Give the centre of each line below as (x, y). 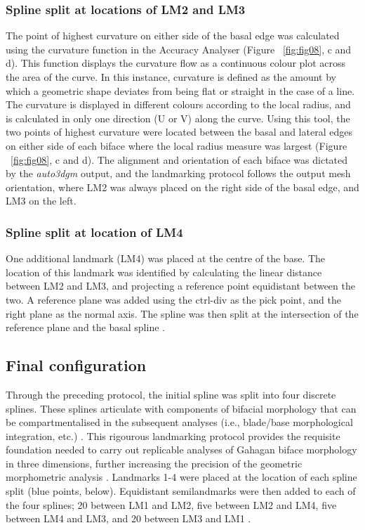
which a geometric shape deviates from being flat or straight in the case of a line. (180, 90)
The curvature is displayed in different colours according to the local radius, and (178, 104)
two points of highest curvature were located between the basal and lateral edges (179, 132)
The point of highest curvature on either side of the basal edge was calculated (173, 35)
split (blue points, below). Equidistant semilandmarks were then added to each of (181, 491)
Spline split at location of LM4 (94, 232)
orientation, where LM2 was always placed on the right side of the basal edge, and (182, 187)
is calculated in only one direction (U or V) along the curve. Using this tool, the (178, 118)
